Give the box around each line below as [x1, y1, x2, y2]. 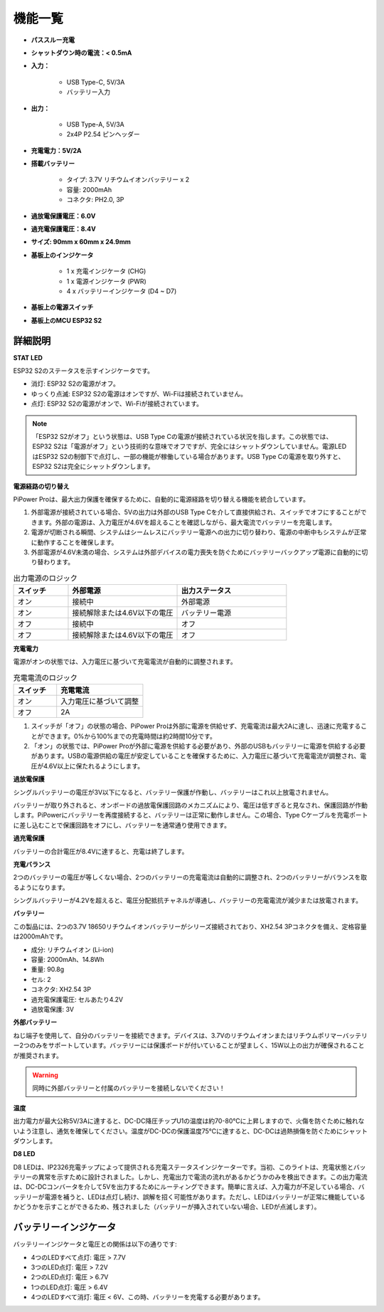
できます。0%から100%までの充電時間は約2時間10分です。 [43, 731, 216, 740]
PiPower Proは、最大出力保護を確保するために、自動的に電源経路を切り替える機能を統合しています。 [13, 494, 309, 503]
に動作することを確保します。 [31, 538, 118, 546]
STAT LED [13, 353, 43, 362]
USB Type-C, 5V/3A [66, 78, 125, 86]
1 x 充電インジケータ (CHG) [66, 267, 146, 275]
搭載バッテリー [31, 159, 75, 168]
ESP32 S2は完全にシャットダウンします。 [32, 462, 154, 471]
